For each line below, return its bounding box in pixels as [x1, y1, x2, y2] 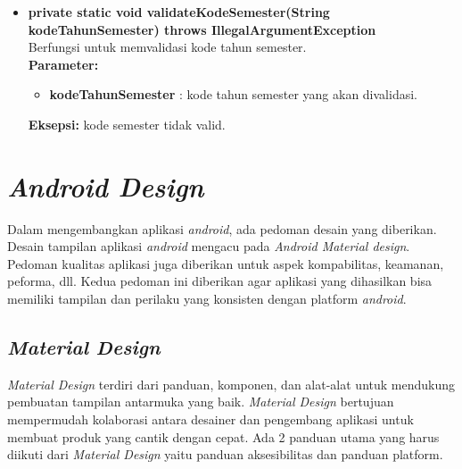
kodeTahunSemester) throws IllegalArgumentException [28, 20, 376, 38]
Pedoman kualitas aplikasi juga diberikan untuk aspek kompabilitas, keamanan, [7, 254, 444, 272]
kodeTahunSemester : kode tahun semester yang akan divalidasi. [49, 85, 417, 104]
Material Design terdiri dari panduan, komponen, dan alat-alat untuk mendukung [7, 374, 455, 393]
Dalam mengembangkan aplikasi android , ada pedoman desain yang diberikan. [7, 219, 437, 238]
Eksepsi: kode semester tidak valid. [28, 114, 226, 133]
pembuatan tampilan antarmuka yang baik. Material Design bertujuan [7, 392, 394, 411]
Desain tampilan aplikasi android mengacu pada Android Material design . [7, 237, 410, 255]
